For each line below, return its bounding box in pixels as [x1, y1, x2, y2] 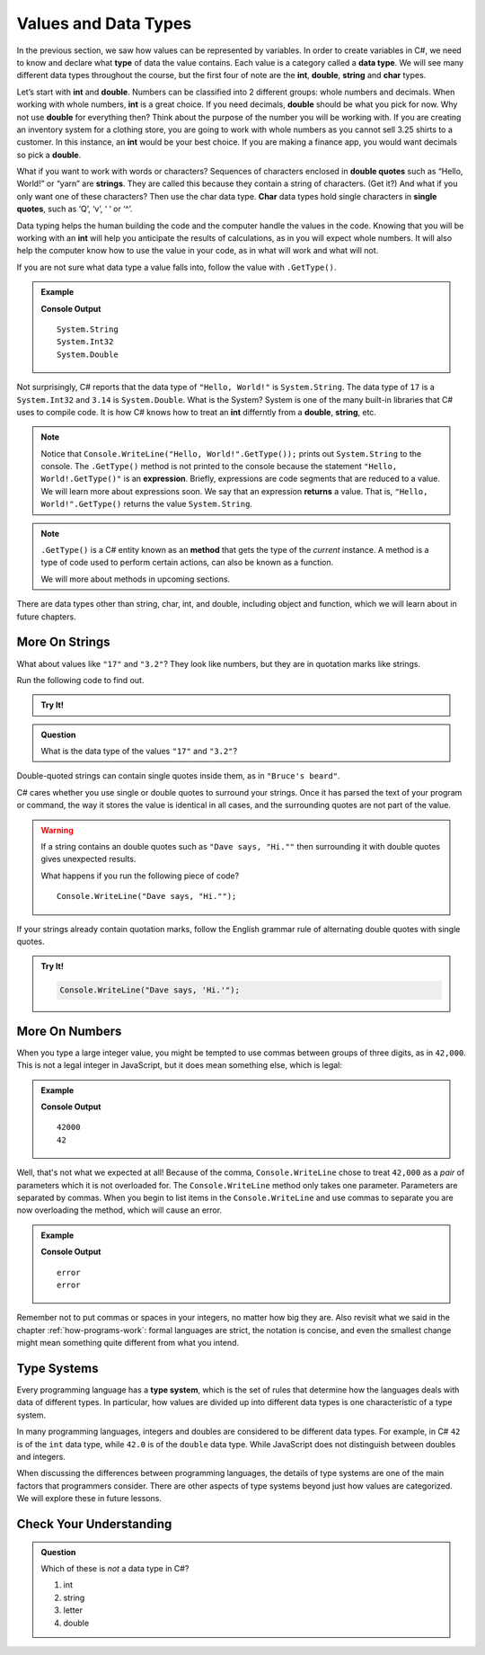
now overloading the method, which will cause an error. [16, 1205, 223, 1215]
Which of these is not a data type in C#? [40, 1562, 190, 1573]
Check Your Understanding [16, 1516, 172, 1532]
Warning [40, 824, 74, 835]
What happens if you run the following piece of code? [40, 870, 240, 881]
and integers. [16, 1451, 66, 1462]
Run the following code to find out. [16, 674, 145, 685]
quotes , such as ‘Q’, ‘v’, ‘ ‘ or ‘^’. [16, 203, 134, 215]
